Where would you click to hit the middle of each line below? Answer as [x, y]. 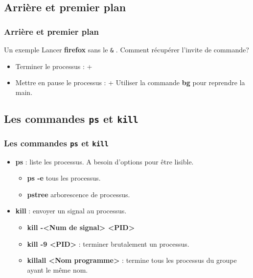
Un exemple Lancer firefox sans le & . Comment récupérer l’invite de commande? [126, 49]
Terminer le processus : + [54, 66]
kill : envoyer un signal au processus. [71, 211]
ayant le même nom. [57, 269]
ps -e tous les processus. [64, 178]
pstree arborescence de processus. [79, 194]
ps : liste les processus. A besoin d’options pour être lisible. [104, 161]
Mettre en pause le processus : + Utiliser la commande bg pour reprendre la [130, 82]
